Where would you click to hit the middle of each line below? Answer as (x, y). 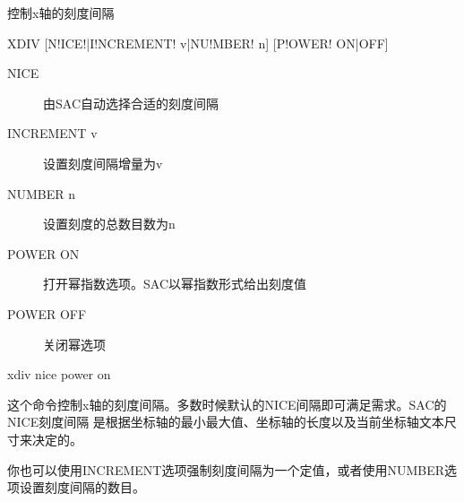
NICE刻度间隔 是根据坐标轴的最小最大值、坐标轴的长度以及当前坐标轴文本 (226, 422)
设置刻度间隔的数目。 (82, 487)
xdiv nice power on (59, 374)
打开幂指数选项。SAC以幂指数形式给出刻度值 (175, 284)
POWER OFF (47, 313)
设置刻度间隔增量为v (103, 163)
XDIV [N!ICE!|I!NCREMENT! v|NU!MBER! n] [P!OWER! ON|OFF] (198, 43)
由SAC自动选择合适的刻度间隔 (131, 103)
